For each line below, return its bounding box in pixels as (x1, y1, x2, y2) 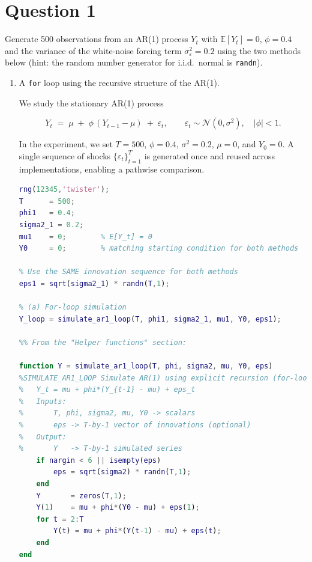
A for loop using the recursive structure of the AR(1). (19, 76, 220, 88)
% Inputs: (19, 397, 67, 406)
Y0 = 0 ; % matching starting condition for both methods (19, 244, 299, 253)
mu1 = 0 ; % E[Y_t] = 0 (19, 232, 152, 241)
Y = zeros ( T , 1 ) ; (36, 491, 127, 500)
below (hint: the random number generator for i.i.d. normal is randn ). (5, 56, 263, 69)
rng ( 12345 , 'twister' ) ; (19, 185, 110, 194)
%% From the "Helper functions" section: (19, 338, 187, 347)
